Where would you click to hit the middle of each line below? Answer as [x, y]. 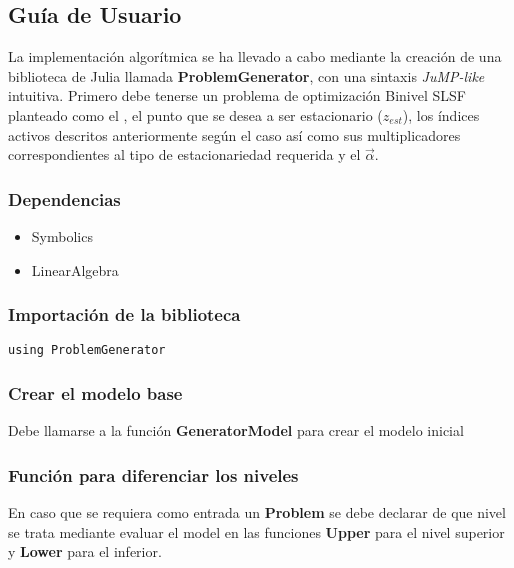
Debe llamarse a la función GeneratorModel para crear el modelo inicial [236, 430]
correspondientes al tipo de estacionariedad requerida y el [184, 154]
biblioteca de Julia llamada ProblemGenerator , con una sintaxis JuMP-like [246, 75]
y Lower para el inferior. [85, 551]
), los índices [441, 114]
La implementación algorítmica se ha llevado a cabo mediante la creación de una [255, 56]
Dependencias [64, 198]
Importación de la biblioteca [124, 314]
